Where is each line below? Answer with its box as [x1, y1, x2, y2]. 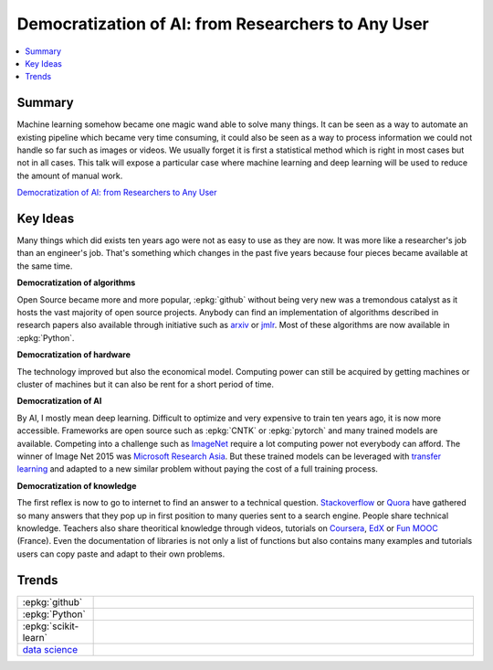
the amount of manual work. [16, 170, 123, 181]
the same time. [16, 261, 73, 271]
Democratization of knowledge [16, 480, 137, 491]
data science [22, 643, 79, 655]
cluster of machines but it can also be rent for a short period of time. [16, 379, 274, 389]
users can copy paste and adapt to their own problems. [16, 548, 226, 559]
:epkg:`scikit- [22, 620, 79, 633]
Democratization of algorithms [16, 277, 136, 288]
